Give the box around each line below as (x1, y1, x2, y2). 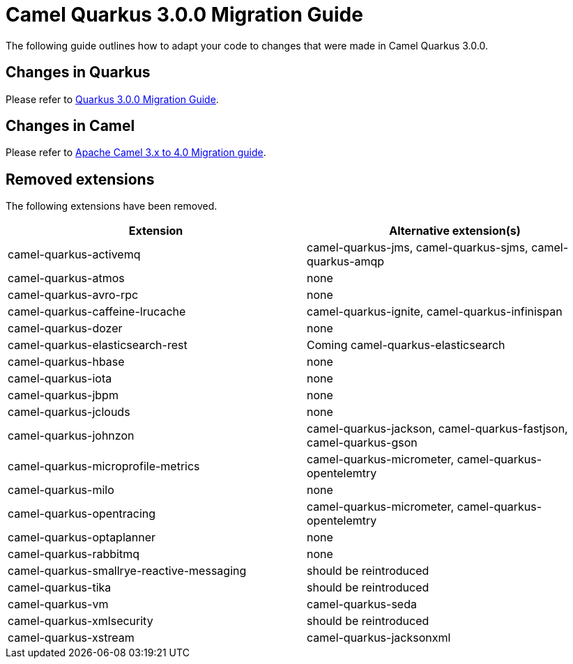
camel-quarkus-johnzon (8, 428, 135, 443)
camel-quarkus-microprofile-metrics (8, 459, 200, 474)
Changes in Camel (6, 117, 135, 135)
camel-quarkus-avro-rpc (8, 288, 139, 302)
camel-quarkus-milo (8, 483, 114, 497)
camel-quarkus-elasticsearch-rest (8, 338, 188, 353)
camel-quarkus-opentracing (8, 507, 156, 521)
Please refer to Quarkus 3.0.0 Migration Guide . (6, 93, 219, 105)
